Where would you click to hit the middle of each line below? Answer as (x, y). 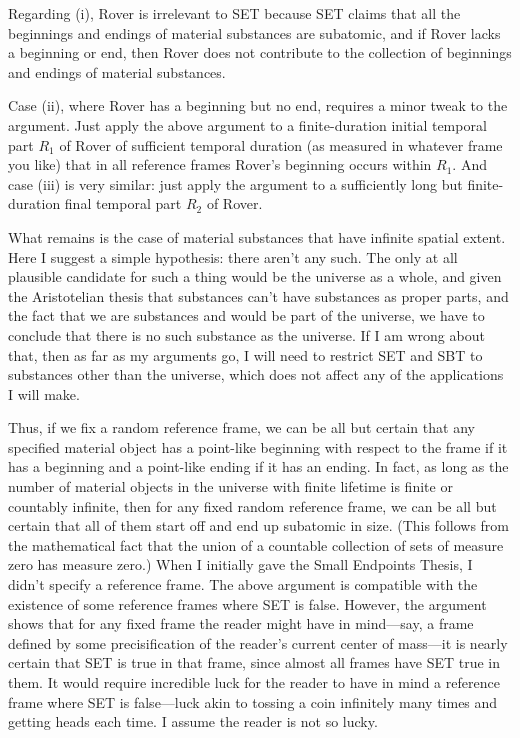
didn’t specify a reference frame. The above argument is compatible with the (243, 584)
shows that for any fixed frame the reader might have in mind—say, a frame (241, 623)
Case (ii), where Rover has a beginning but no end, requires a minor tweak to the (258, 105)
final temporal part (123, 203)
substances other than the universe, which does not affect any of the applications (256, 374)
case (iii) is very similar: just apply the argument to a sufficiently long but (235, 183)
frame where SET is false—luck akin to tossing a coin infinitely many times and (253, 701)
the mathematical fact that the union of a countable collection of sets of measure (256, 544)
